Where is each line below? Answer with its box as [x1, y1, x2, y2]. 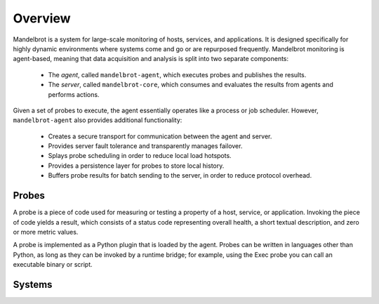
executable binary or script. [13, 260, 93, 269]
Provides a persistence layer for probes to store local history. [48, 161, 225, 170]
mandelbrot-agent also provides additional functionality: [13, 116, 182, 124]
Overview [13, 11, 71, 26]
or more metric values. [13, 227, 79, 236]
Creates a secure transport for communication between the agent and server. [48, 132, 272, 140]
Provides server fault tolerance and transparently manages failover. [48, 142, 243, 150]
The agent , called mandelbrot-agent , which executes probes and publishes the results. [48, 70, 307, 79]
